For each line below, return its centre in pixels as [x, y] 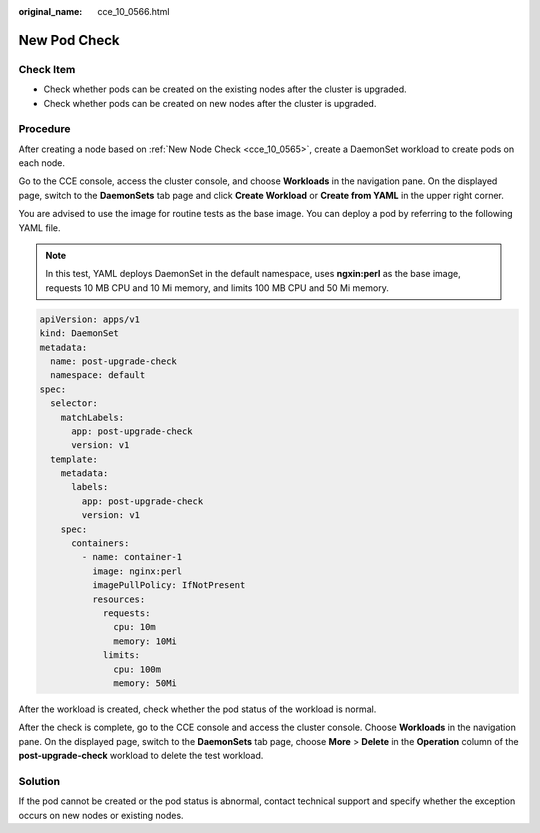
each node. [41, 163]
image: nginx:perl [137, 571]
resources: [118, 599]
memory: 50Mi [145, 683]
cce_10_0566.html [133, 11]
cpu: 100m [137, 669]
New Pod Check [69, 40]
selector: [74, 403]
